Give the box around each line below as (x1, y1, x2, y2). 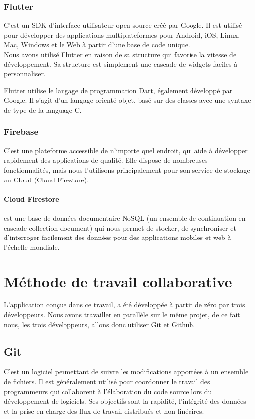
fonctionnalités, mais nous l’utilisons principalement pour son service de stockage (4, 164, 250, 175)
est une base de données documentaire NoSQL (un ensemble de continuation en (4, 212, 246, 223)
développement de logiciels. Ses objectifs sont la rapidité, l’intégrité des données (4, 396, 246, 406)
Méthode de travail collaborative (4, 271, 232, 291)
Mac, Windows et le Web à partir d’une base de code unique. (4, 39, 190, 50)
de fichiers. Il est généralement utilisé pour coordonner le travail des (4, 376, 210, 387)
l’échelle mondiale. (4, 241, 60, 252)
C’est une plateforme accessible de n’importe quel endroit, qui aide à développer (4, 145, 248, 155)
